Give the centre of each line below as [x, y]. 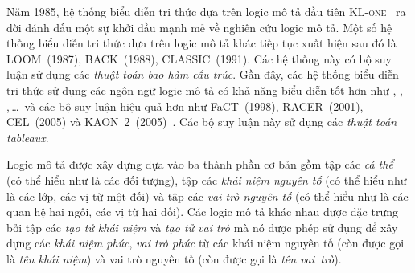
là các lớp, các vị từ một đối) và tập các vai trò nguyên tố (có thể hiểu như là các [207, 196]
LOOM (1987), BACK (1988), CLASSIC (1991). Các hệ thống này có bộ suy [199, 58]
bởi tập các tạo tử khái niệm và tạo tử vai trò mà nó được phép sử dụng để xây [202, 227]
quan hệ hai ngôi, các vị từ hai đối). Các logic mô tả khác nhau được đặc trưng [202, 212]
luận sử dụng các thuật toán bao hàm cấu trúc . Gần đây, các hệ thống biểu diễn [203, 74]
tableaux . [28, 137]
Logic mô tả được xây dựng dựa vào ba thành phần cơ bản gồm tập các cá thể [200, 164]
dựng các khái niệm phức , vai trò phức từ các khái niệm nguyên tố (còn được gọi [205, 243]
